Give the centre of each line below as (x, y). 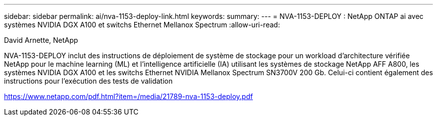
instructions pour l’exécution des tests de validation (88, 81)
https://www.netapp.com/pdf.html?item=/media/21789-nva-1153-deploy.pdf (128, 96)
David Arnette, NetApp (41, 40)
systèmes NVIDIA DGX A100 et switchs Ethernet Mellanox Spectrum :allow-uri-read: (142, 25)
